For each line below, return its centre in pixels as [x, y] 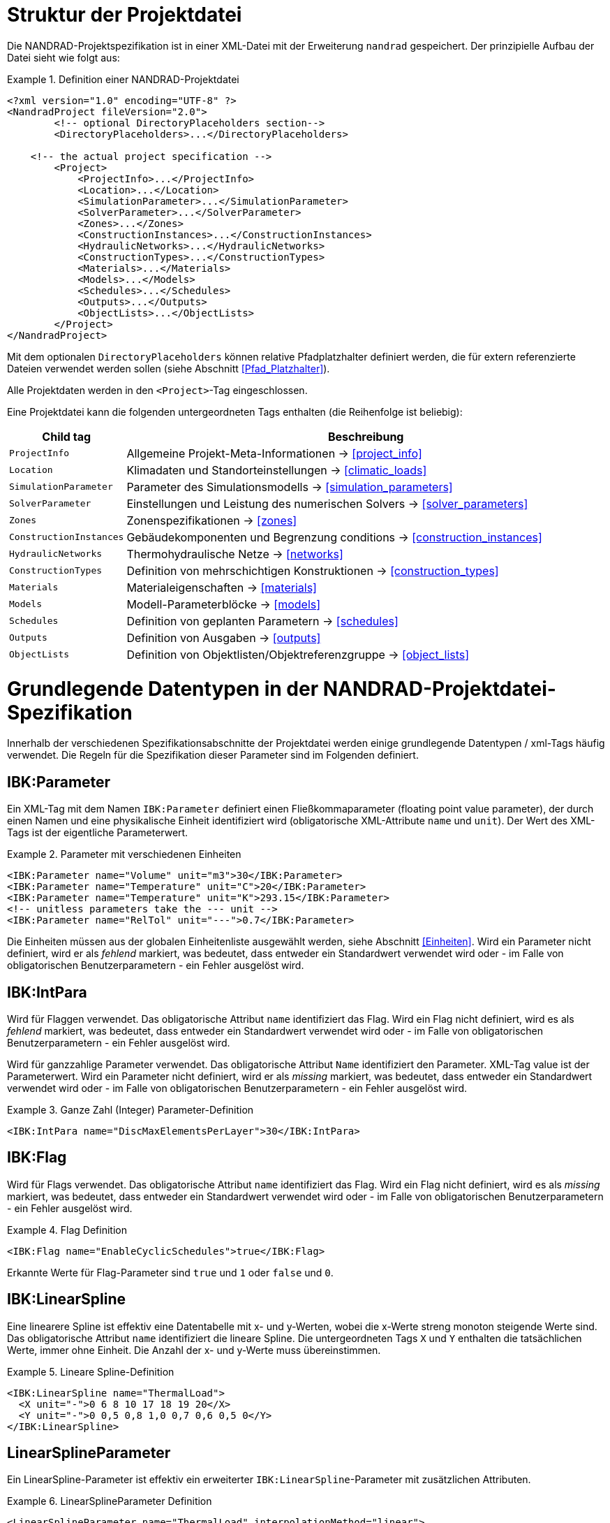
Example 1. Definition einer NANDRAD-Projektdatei [123, 79]
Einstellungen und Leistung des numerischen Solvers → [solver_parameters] [327, 503]
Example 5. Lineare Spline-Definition [91, 1371]
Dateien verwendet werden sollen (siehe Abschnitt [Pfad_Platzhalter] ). [169, 368]
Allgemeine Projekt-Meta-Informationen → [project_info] [274, 453]
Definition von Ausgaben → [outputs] [224, 637]
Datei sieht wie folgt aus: [64, 57]
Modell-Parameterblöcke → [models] [224, 604]
